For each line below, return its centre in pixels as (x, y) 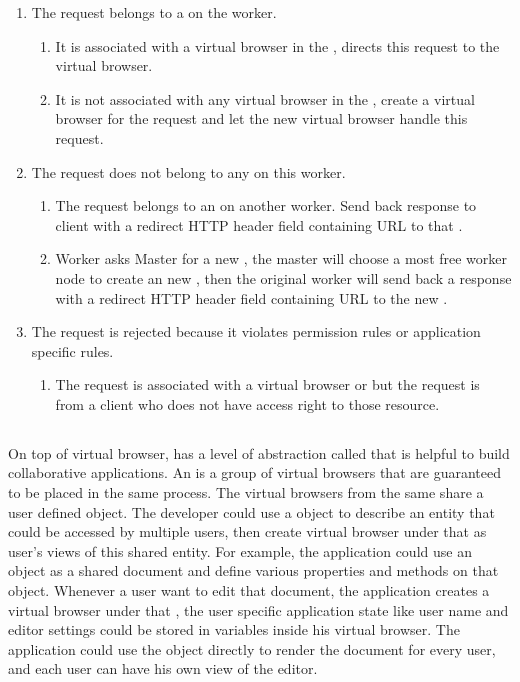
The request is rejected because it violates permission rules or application (256, 331)
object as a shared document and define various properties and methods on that (253, 570)
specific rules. (72, 350)
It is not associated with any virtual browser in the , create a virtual (265, 98)
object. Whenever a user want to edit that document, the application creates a (249, 590)
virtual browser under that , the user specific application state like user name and (258, 609)
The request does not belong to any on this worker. (188, 171)
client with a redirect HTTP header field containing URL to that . (259, 224)
